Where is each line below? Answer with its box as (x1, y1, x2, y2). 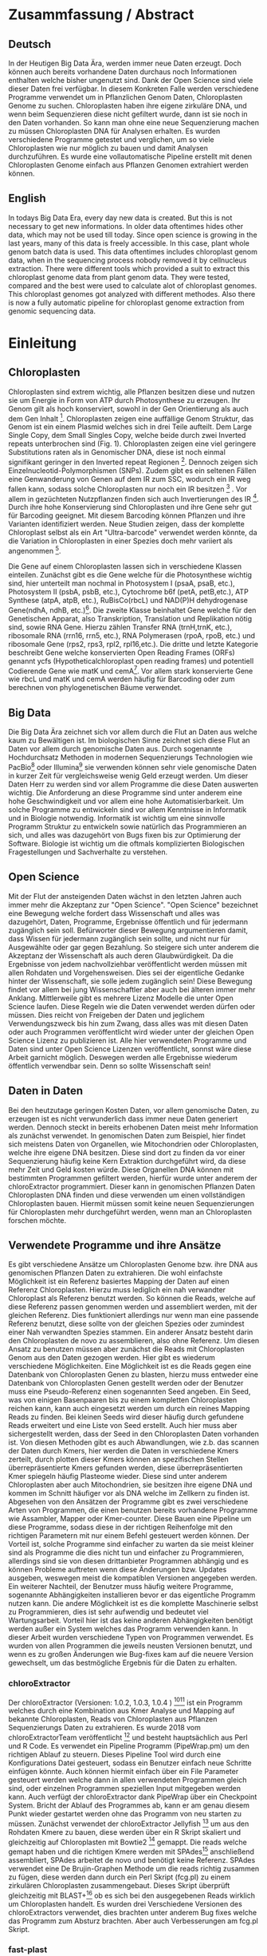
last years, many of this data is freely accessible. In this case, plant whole (8, 238, 249, 248)
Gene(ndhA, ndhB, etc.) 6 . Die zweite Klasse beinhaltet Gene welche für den (8, 604, 257, 615)
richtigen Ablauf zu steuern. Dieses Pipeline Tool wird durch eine (8, 1749, 222, 1759)
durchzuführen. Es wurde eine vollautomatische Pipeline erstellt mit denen (8, 152, 253, 161)
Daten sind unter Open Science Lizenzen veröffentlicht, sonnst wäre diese (8, 1043, 253, 1054)
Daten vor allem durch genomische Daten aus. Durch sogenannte (8, 744, 223, 754)
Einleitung (8, 334, 77, 352)
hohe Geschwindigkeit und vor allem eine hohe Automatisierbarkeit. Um (8, 796, 245, 806)
